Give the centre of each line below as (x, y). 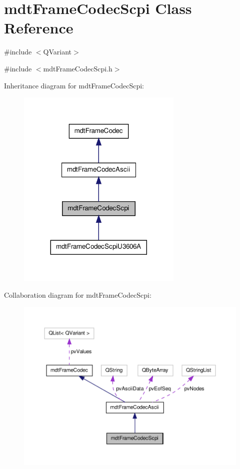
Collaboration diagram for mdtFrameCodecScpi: (78, 295)
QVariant (57, 52)
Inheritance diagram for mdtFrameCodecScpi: (74, 85)
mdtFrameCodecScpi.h (78, 68)
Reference (39, 28)
